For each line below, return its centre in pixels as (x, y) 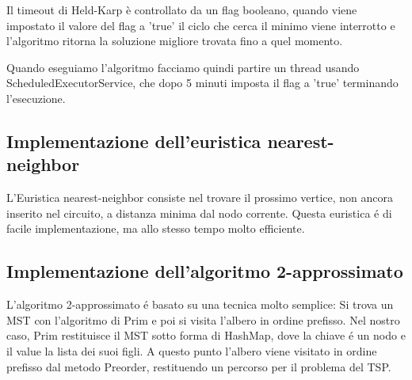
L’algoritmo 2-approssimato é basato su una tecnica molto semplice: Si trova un (200, 304)
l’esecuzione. (36, 98)
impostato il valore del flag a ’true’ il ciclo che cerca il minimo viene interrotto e (201, 25)
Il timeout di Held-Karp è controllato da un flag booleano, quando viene (182, 9)
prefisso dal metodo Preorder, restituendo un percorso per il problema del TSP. (199, 366)
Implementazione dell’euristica (134, 141)
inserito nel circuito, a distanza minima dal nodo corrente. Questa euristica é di (199, 213)
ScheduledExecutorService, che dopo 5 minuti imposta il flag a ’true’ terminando (202, 83)
